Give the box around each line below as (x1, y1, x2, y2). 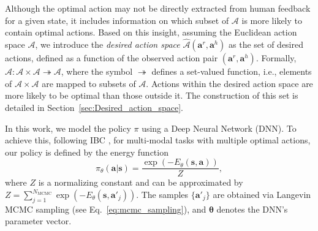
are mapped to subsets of (42, 77, 136, 89)
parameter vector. (5, 214, 72, 227)
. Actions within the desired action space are (146, 77, 313, 89)
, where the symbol (61, 65, 133, 78)
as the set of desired (229, 38, 304, 50)
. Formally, (256, 51, 297, 64)
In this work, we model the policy (5, 121, 131, 134)
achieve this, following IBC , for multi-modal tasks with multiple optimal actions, (5, 134, 311, 146)
